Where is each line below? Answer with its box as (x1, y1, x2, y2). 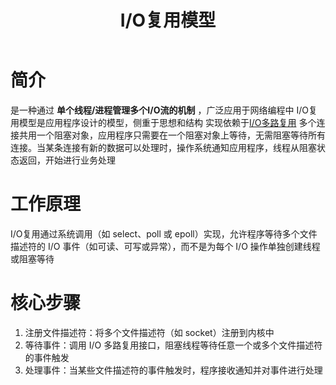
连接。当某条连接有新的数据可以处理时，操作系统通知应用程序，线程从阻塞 (10, 141, 317, 153)
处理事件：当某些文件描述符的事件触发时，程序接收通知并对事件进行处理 (24, 364, 323, 376)
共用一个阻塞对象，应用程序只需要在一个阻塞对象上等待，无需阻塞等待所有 (18, 129, 326, 141)
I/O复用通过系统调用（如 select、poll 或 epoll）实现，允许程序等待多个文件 (10, 227, 318, 240)
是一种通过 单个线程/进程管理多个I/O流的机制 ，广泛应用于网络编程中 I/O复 (10, 104, 318, 116)
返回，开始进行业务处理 (18, 154, 116, 166)
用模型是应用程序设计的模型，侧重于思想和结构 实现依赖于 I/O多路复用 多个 (10, 116, 317, 128)
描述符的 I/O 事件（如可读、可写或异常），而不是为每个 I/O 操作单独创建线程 (10, 240, 321, 252)
